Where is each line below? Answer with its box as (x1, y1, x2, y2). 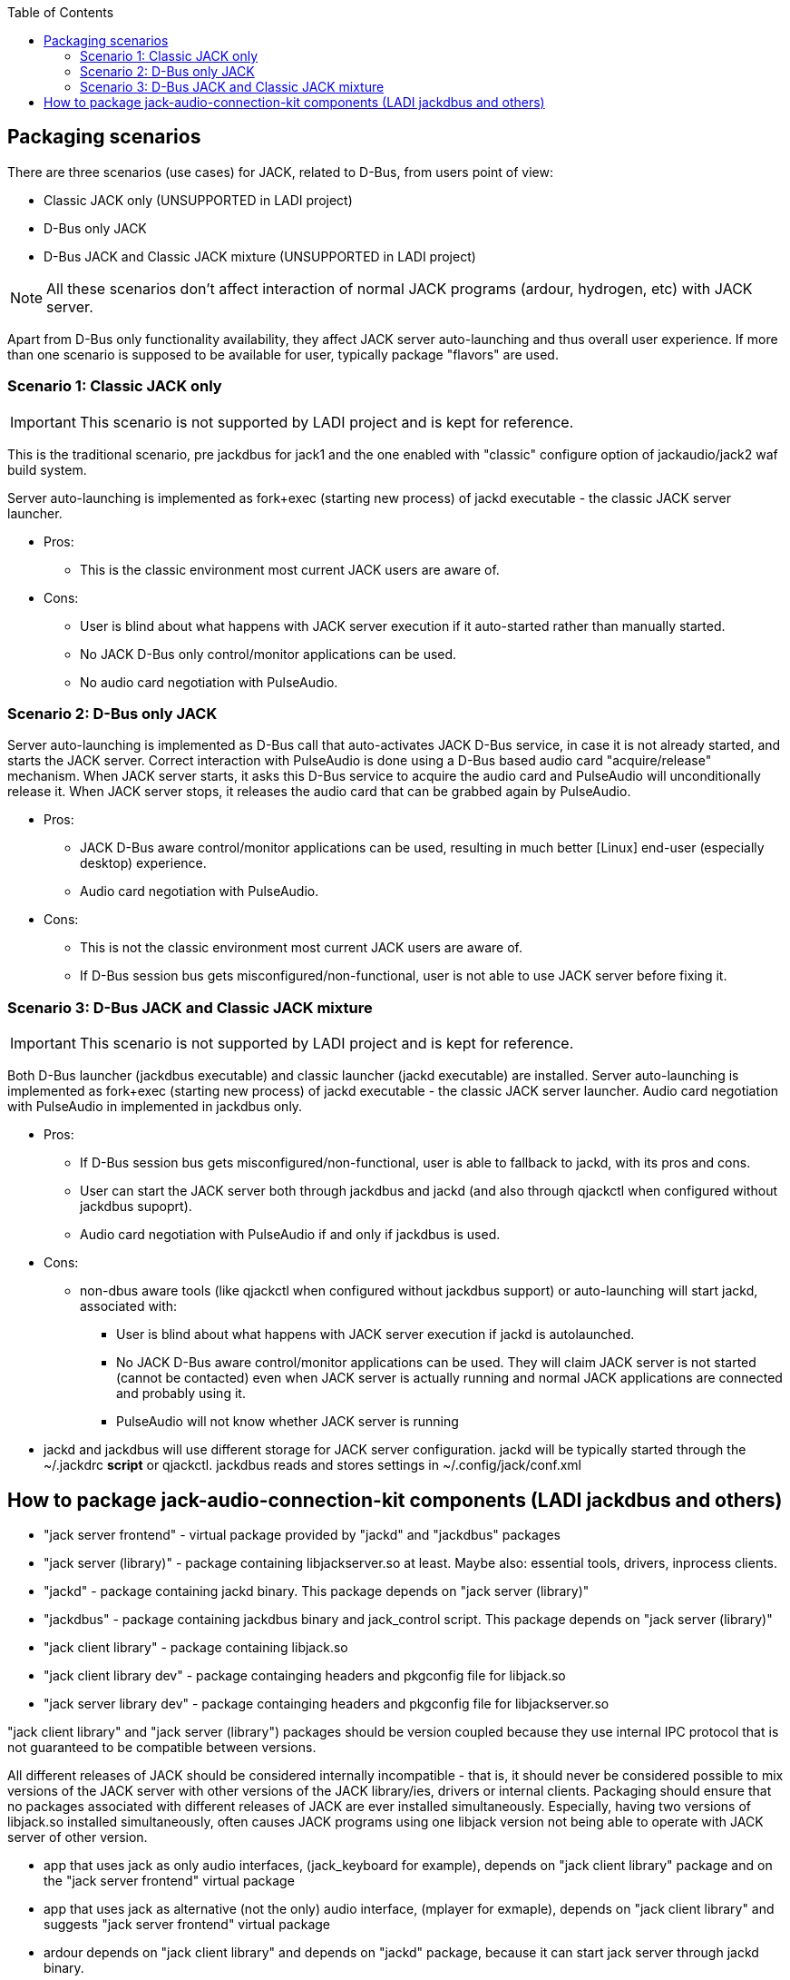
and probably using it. (116, 1385, 246, 1402)
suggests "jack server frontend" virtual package (44, 1916, 331, 1932)
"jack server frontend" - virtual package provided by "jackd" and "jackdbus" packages (44, 1526, 561, 1542)
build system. (7, 461, 87, 478)
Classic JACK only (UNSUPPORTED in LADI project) (44, 192, 353, 208)
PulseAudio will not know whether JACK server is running (116, 1414, 459, 1430)
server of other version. (7, 1828, 148, 1845)
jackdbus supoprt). (80, 1198, 192, 1215)
